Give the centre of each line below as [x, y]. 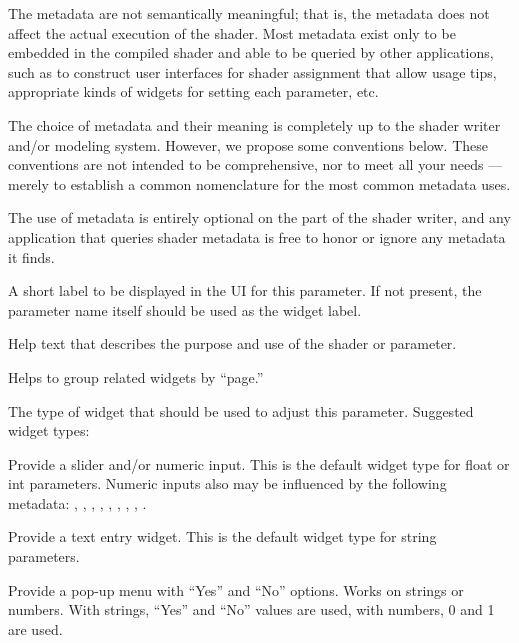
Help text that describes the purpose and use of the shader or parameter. [232, 343]
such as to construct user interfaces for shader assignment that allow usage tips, [252, 71]
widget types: [49, 430]
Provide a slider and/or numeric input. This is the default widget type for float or [259, 463]
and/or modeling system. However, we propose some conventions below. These [248, 144]
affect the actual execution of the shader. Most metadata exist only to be [232, 32]
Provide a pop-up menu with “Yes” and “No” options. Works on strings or [236, 589]
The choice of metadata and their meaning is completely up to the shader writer [254, 124]
